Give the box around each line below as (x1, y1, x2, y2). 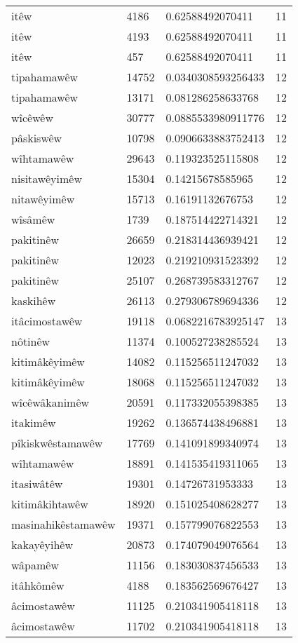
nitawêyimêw (11, 191, 75, 207)
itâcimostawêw (11, 313, 83, 329)
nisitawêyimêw (11, 170, 82, 187)
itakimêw (11, 414, 56, 431)
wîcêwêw (11, 109, 53, 126)
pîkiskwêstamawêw (11, 435, 103, 451)
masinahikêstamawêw (11, 516, 116, 532)
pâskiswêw (11, 130, 62, 146)
